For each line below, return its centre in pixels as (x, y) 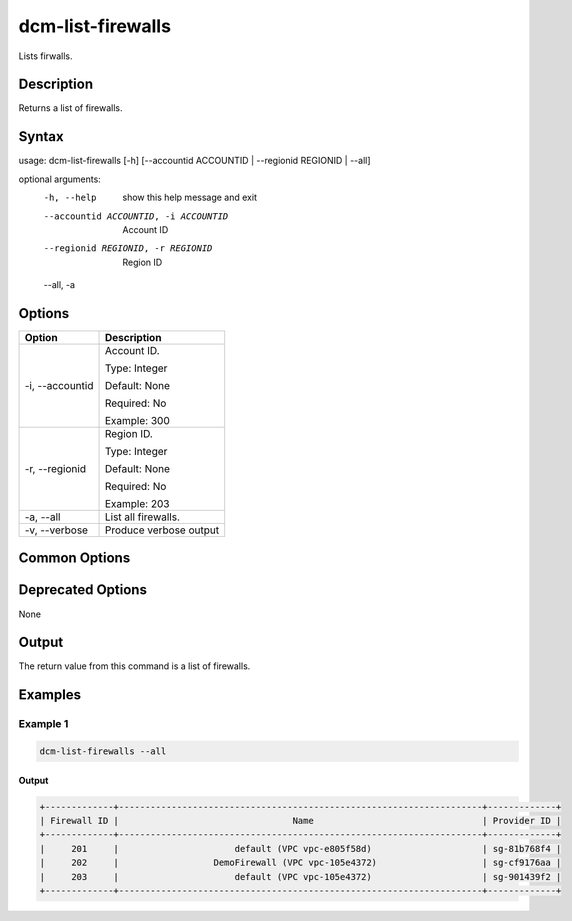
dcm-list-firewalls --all (103, 751)
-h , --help (70, 198)
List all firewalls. (142, 517)
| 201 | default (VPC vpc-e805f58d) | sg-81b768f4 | (300, 848)
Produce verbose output (162, 530)
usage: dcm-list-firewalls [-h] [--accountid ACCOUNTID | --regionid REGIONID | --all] (194, 161)
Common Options (74, 558)
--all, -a (59, 285)
